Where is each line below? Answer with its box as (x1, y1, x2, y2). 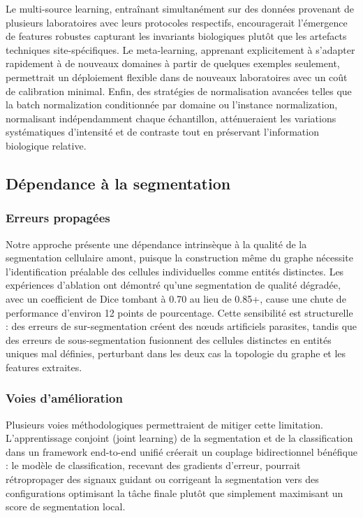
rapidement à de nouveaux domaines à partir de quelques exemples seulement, (6, 56, 340, 71)
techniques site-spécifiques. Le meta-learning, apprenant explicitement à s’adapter (6, 42, 355, 57)
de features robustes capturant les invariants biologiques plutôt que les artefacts (6, 29, 347, 43)
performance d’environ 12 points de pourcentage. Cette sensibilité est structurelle (6, 305, 353, 319)
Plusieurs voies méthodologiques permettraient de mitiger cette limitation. (6, 417, 323, 431)
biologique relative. (6, 138, 87, 152)
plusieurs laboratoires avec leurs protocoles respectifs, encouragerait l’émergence (6, 15, 348, 29)
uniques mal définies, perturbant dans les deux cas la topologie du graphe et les (6, 346, 346, 361)
